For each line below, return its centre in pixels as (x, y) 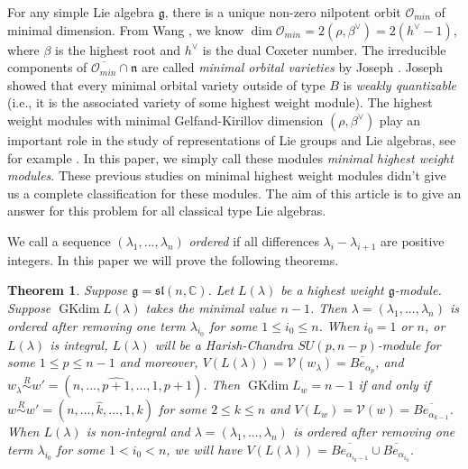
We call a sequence (59, 240)
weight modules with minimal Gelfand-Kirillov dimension (165, 120)
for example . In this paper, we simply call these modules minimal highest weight (230, 157)
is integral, (79, 344)
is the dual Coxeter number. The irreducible (324, 49)
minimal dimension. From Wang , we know (126, 29)
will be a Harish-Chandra (224, 344)
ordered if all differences (254, 240)
